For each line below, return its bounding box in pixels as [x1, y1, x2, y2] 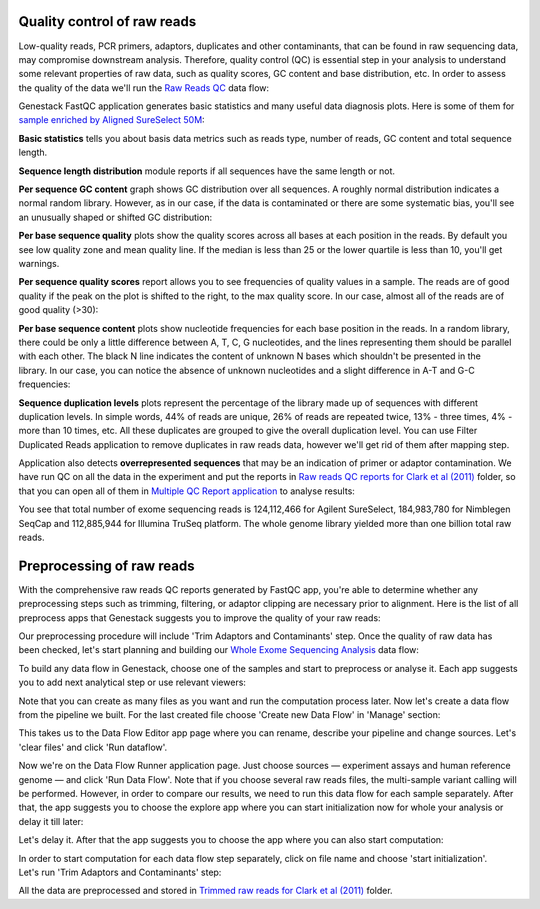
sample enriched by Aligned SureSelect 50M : [18, 114, 205, 126]
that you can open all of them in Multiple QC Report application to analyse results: [18, 485, 355, 497]
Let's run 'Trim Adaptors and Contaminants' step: [18, 866, 222, 878]
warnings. [18, 257, 60, 269]
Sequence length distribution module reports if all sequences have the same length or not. [18, 165, 395, 177]
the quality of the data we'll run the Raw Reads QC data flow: [18, 81, 270, 94]
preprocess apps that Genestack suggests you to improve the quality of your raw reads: [18, 611, 381, 624]
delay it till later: [18, 815, 84, 827]
